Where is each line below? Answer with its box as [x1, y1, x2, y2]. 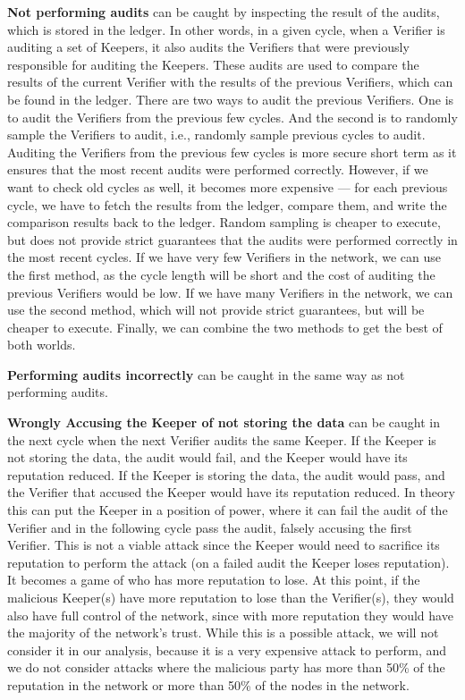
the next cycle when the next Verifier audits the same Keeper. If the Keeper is [7, 430, 436, 449]
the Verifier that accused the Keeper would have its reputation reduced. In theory [7, 483, 455, 502]
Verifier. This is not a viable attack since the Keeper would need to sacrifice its [7, 536, 440, 554]
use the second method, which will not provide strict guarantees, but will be [7, 300, 425, 319]
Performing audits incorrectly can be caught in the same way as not [7, 365, 405, 384]
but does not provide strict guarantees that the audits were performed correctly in [7, 230, 458, 249]
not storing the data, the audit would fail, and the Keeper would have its [7, 448, 408, 467]
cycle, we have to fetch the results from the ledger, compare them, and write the [7, 195, 447, 214]
